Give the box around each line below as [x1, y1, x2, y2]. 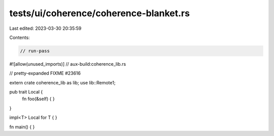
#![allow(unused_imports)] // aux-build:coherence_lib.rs [9, 61, 126, 67]
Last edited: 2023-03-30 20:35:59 [9, 25, 82, 31]
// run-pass [20, 48, 50, 54]
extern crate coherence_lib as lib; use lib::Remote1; [9, 79, 116, 85]
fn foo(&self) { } [22, 96, 55, 102]
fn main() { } [9, 124, 35, 130]
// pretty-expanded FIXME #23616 [9, 70, 81, 76]
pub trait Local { [9, 89, 43, 95]
